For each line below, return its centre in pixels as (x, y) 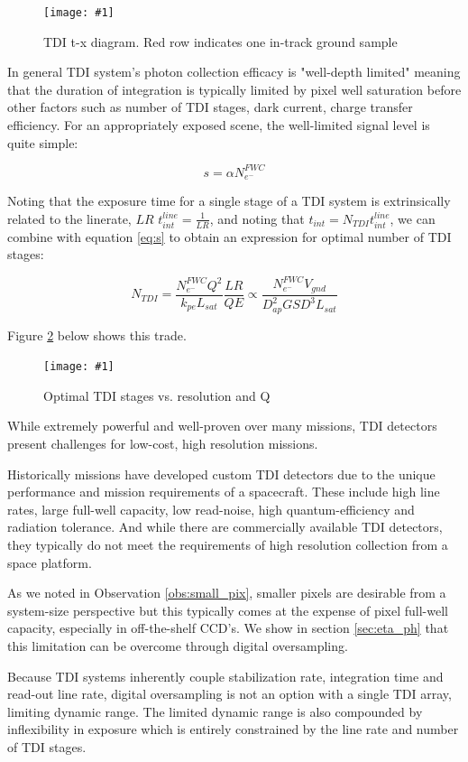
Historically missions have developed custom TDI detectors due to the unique (221, 474)
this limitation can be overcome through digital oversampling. (178, 645)
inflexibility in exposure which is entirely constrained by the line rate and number (233, 729)
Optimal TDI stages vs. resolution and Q (157, 395)
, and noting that (257, 218)
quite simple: (43, 142)
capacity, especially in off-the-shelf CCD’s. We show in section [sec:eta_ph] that (228, 628)
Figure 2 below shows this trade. (97, 335)
